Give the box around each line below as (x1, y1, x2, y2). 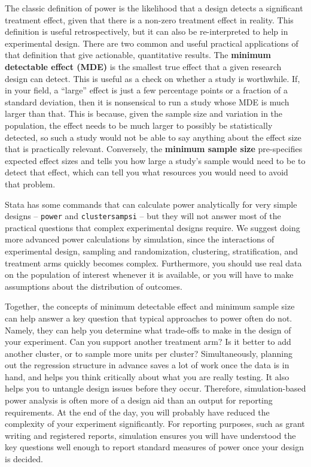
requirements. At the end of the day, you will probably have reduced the (5, 405, 270, 418)
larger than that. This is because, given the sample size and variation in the (5, 107, 283, 120)
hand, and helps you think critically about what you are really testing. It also (5, 370, 289, 383)
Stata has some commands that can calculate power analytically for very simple (5, 198, 297, 210)
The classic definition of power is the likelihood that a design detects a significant (5, 2, 303, 14)
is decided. (5, 453, 43, 465)
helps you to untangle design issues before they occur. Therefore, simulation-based (5, 382, 306, 395)
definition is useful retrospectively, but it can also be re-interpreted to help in (5, 25, 288, 38)
